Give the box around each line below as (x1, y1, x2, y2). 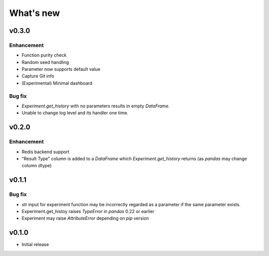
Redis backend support (21, 149, 70, 155)
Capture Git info (21, 73, 54, 79)
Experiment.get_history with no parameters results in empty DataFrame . (21, 103, 170, 109)
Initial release (21, 242, 49, 248)
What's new (9, 7, 60, 18)
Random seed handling (21, 59, 69, 65)
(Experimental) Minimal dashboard (21, 80, 93, 86)
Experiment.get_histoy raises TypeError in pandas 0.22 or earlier (21, 208, 154, 214)
